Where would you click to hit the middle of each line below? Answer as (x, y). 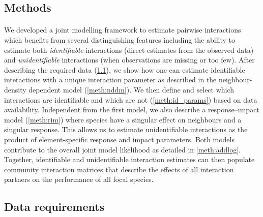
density (15, 89)
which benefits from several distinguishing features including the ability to (120, 39)
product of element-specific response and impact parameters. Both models (119, 139)
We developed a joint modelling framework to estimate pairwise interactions (123, 30)
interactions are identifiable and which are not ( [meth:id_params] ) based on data (131, 99)
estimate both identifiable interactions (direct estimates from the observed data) (129, 50)
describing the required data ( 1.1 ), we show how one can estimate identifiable (125, 69)
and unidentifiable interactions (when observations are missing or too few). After (129, 60)
